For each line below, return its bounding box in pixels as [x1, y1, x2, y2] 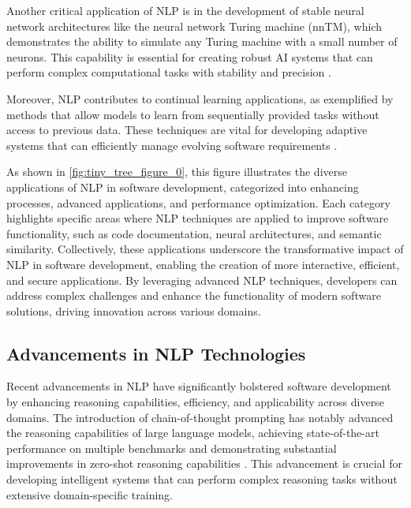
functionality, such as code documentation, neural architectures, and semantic [6, 225, 382, 241]
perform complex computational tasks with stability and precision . [6, 64, 331, 80]
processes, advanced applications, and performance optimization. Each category [6, 194, 390, 211]
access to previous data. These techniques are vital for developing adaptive [6, 121, 368, 138]
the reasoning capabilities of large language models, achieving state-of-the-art [6, 424, 379, 441]
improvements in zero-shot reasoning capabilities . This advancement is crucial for [6, 455, 402, 472]
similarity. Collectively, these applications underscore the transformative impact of [6, 241, 404, 257]
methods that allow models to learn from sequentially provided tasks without [6, 106, 379, 122]
